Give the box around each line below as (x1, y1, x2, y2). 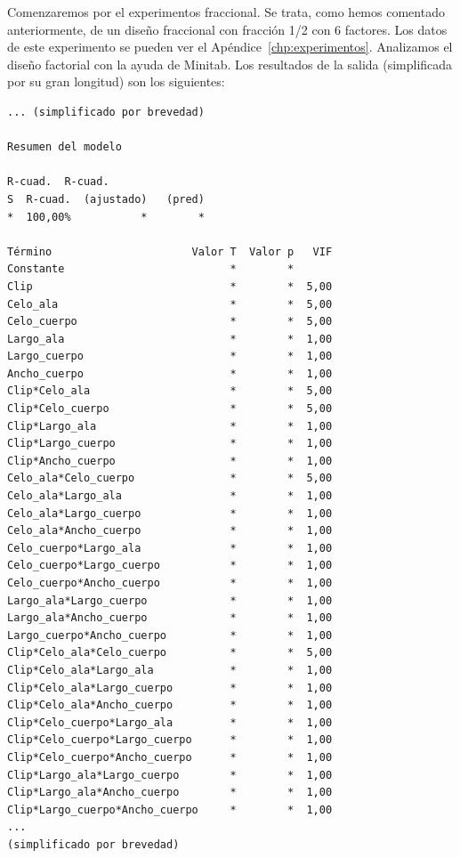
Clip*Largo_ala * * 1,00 (7, 419, 333, 433)
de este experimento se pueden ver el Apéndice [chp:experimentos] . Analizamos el (7, 37, 453, 56)
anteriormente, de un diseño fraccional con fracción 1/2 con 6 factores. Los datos (7, 20, 448, 38)
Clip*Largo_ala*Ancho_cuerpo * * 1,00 (7, 786, 333, 799)
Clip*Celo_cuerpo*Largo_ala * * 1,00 (7, 716, 333, 729)
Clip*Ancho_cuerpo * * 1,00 (7, 454, 333, 467)
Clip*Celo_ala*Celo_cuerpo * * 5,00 (7, 646, 333, 660)
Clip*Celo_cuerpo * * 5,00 (7, 402, 333, 416)
